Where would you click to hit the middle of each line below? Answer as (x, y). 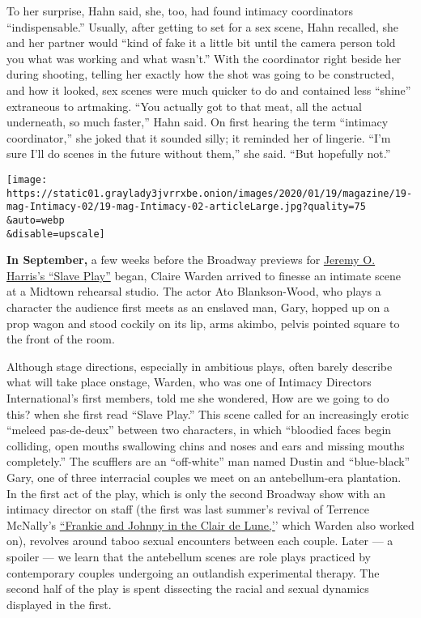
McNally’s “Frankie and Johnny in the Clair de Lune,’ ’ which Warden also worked (210, 524)
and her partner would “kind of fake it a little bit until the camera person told (201, 43)
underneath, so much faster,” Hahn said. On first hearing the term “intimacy (198, 122)
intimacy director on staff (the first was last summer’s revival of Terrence (188, 509)
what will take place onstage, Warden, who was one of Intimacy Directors (189, 382)
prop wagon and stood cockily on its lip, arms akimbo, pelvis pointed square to (203, 323)
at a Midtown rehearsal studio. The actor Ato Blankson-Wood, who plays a (194, 291)
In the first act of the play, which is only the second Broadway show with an (196, 493)
